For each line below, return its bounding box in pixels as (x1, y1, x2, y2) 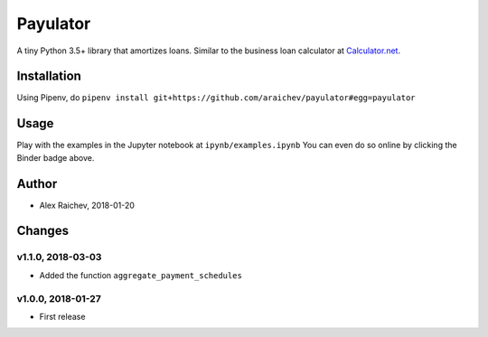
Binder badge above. (16, 152, 95, 163)
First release (39, 311, 86, 322)
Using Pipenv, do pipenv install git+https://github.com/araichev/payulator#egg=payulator (16, 92, 416, 103)
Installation (16, 69, 81, 84)
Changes (16, 223, 70, 239)
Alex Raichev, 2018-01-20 (39, 200, 136, 211)
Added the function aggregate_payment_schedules (39, 269, 243, 280)
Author (16, 176, 58, 192)
